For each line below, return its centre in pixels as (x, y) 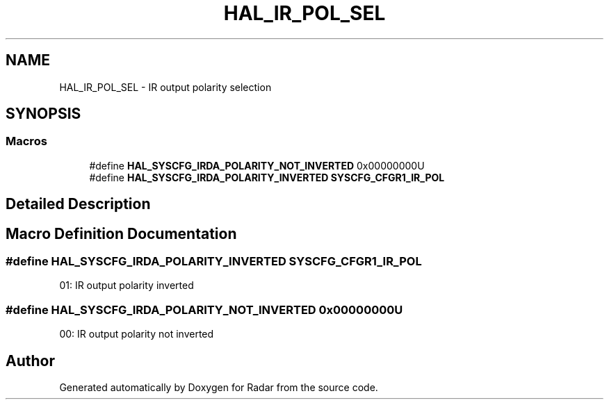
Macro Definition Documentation (121, 233)
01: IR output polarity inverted (127, 286)
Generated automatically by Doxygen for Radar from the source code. (219, 388)
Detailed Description (78, 204)
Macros (26, 141)
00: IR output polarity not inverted (137, 334)
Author (30, 361)
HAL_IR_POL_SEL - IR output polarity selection (165, 87)
